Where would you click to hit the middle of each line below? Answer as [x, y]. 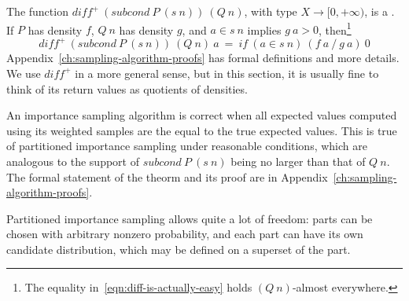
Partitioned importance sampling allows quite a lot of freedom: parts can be [190, 218]
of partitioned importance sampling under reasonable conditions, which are [187, 146]
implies [264, 29]
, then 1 [335, 28]
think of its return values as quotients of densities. [127, 88]
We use [24, 73]
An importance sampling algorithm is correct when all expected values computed [202, 115]
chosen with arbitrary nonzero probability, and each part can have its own [185, 234]
